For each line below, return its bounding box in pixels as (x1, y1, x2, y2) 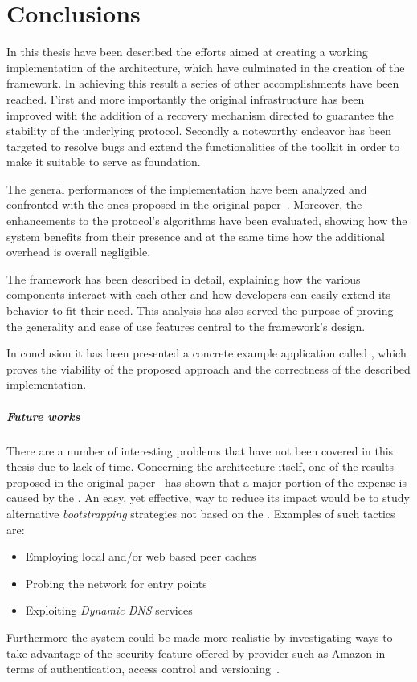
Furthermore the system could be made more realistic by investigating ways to (6, 628, 393, 645)
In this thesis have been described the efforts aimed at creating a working (6, 43, 368, 60)
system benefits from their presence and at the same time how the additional (6, 227, 386, 244)
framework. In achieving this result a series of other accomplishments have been (6, 75, 399, 92)
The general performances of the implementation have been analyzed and (6, 180, 367, 197)
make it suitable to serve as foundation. (6, 153, 201, 170)
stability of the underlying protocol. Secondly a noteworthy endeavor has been (6, 122, 392, 139)
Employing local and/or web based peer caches (25, 548, 256, 565)
